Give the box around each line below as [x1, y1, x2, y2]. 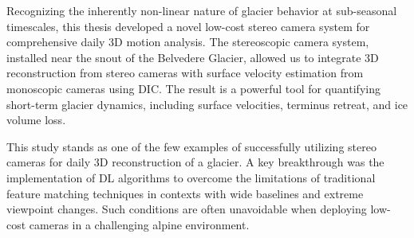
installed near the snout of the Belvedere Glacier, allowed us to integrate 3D [6, 49, 379, 65]
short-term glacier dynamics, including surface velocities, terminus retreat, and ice [6, 96, 408, 112]
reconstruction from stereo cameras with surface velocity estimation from [6, 64, 364, 81]
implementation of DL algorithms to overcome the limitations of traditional [6, 169, 376, 185]
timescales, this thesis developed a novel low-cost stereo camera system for [6, 18, 370, 34]
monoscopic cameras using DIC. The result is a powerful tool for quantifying [6, 80, 380, 96]
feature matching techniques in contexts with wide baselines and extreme [6, 185, 364, 201]
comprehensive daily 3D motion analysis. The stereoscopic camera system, [6, 33, 369, 50]
